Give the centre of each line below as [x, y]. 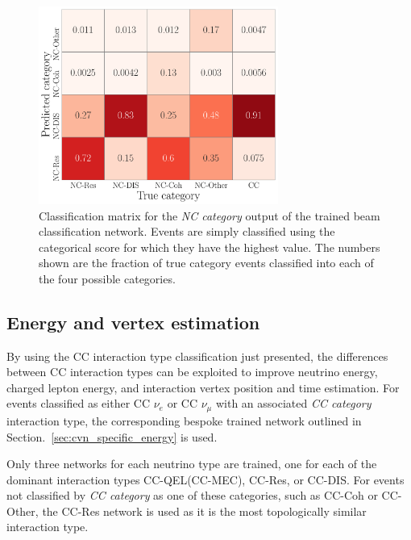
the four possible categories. [107, 278]
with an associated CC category [293, 403]
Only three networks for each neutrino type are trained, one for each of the [192, 464]
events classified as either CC [79, 403]
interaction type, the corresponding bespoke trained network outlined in [184, 420]
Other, [23, 511]
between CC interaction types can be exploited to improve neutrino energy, [192, 372]
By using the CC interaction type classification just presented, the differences [197, 356]
